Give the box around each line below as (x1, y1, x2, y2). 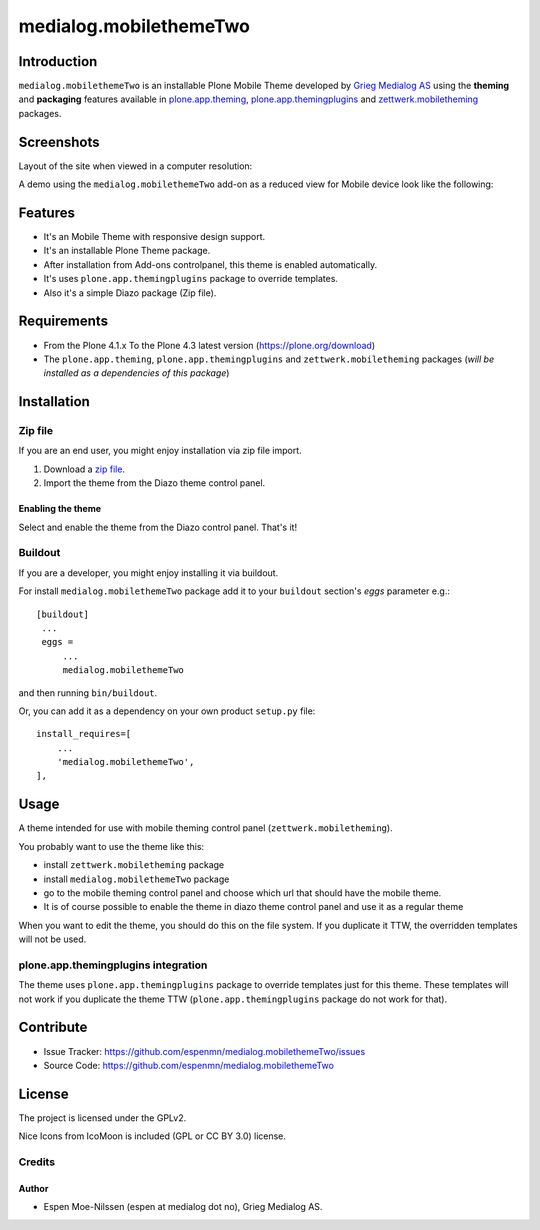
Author (18, 1182, 49, 1194)
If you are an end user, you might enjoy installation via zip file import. (18, 445, 302, 457)
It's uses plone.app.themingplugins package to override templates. (43, 273, 339, 285)
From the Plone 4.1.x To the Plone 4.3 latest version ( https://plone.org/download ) (43, 339, 376, 351)
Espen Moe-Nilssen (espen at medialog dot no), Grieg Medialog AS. (43, 1201, 323, 1213)
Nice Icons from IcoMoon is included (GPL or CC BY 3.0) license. (18, 1130, 287, 1142)
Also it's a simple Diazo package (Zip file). (43, 286, 217, 299)
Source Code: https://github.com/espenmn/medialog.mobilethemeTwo (43, 1059, 335, 1071)
